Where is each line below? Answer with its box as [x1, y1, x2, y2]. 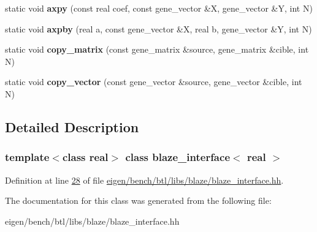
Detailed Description [5, 117, 139, 136]
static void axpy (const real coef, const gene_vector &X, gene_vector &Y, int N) [5, 2, 313, 14]
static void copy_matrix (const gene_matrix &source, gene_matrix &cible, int [5, 43, 309, 56]
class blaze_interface [125, 149, 230, 165]
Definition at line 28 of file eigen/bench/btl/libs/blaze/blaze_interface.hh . [5, 173, 284, 186]
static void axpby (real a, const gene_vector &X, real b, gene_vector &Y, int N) [5, 22, 312, 35]
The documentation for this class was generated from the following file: [5, 194, 272, 207]
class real [62, 149, 109, 165]
